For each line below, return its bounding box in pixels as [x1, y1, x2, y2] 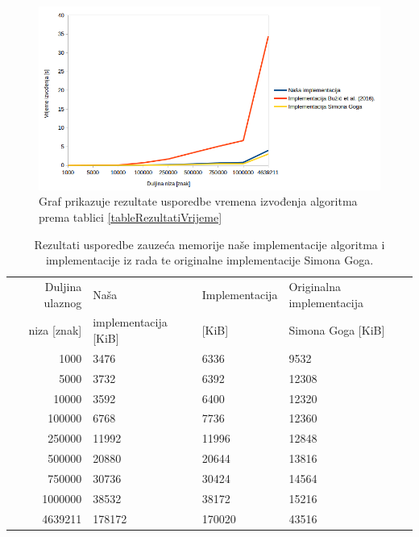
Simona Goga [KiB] [288, 322, 385, 339]
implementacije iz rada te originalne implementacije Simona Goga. [45, 252, 374, 268]
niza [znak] [28, 322, 82, 339]
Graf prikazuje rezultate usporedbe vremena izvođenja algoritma [39, 193, 358, 210]
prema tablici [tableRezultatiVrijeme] [39, 208, 222, 225]
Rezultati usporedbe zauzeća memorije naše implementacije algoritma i [34, 235, 385, 252]
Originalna [288, 277, 342, 294]
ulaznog [44, 293, 82, 310]
